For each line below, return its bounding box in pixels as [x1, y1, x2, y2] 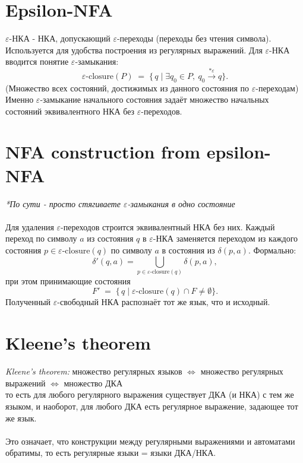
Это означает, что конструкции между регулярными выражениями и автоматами [5, 435, 295, 447]
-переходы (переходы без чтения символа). [116, 32, 272, 45]
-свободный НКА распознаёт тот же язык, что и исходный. [57, 296, 270, 308]
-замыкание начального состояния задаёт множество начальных [40, 93, 269, 106]
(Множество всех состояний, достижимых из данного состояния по [5, 81, 250, 94]
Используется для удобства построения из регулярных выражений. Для [5, 43, 263, 56]
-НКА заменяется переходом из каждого [153, 232, 298, 245]
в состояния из [162, 243, 215, 256]
